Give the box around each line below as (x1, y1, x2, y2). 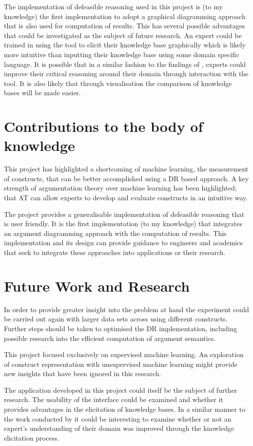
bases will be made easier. (4, 87, 81, 98)
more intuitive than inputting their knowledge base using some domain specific (4, 49, 239, 59)
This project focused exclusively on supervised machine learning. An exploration (4, 349, 244, 360)
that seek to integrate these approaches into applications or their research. (4, 247, 226, 257)
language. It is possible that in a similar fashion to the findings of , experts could (4, 59, 246, 69)
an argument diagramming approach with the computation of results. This (4, 228, 227, 238)
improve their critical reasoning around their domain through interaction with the (4, 68, 249, 79)
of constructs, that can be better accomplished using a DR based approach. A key (4, 173, 249, 183)
